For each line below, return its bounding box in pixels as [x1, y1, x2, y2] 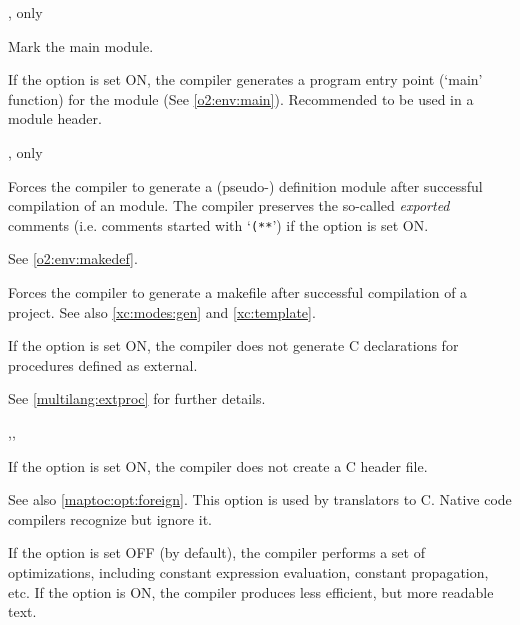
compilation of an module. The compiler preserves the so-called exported [8, 195, 450, 216]
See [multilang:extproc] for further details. [8, 388, 266, 409]
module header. [8, 108, 102, 129]
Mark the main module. [8, 35, 154, 56]
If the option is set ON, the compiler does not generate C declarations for [8, 335, 459, 356]
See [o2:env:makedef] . [8, 248, 138, 269]
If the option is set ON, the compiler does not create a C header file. [8, 455, 428, 476]
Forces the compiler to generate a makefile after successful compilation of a [8, 282, 468, 302]
